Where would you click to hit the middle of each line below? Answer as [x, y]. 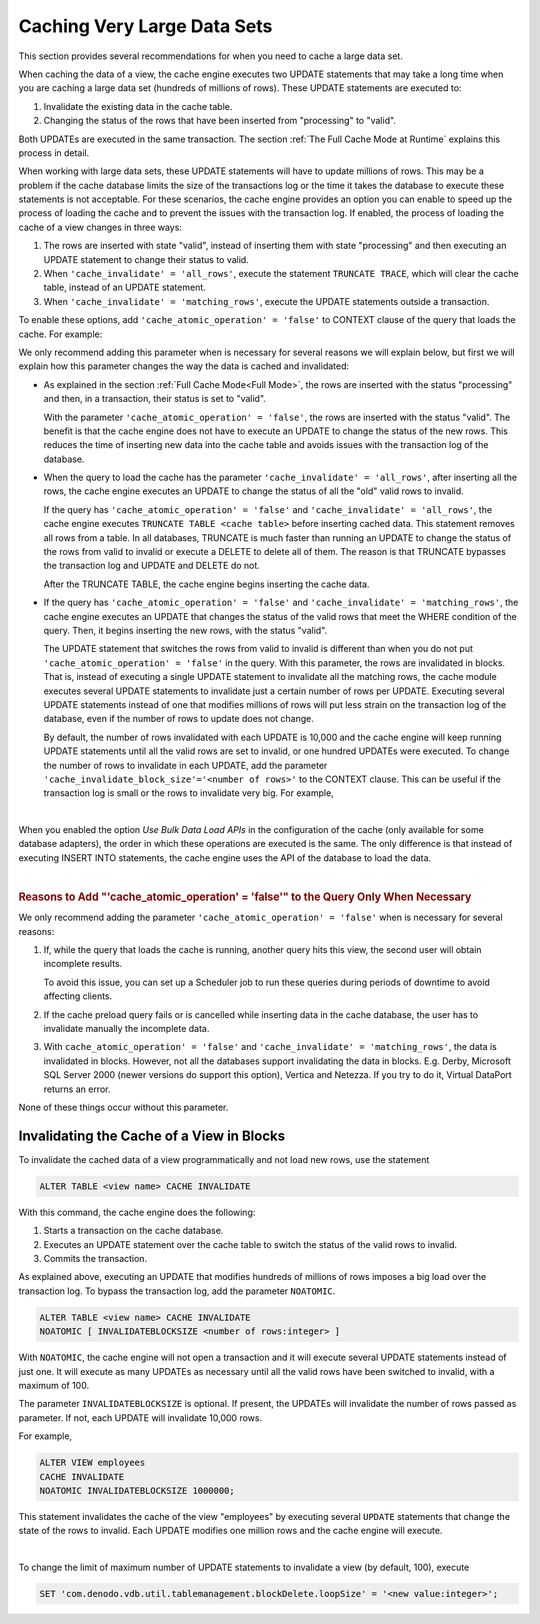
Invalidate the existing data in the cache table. [138, 106]
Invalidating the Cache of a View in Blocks [151, 1135]
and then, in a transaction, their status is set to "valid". [155, 399]
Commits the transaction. [95, 1259]
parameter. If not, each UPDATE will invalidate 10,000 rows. [140, 1417]
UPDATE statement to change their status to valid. [146, 259]
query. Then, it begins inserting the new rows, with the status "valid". [185, 630]
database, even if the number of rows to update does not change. [179, 719]
